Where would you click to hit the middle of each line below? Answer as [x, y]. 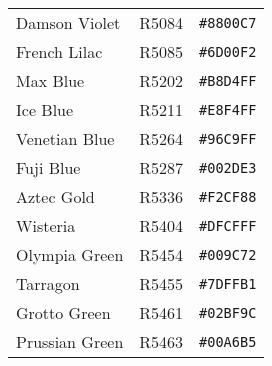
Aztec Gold [55, 196]
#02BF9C [228, 312]
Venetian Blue [65, 138]
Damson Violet [68, 22]
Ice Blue [45, 109]
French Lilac [59, 51]
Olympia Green [70, 254]
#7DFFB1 [228, 283]
